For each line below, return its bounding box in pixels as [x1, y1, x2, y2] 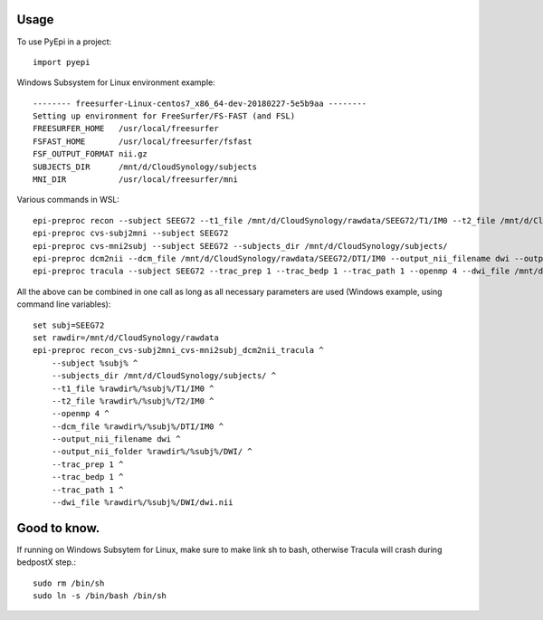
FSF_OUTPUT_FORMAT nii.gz [33, 149, 148, 159]
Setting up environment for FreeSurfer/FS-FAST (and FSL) [33, 111, 296, 121]
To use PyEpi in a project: [16, 36, 112, 47]
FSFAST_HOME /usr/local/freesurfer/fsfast [33, 136, 252, 147]
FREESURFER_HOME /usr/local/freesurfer [33, 123, 219, 134]
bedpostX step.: [16, 557, 77, 568]
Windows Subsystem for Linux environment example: [16, 77, 216, 88]
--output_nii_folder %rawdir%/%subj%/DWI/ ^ [51, 446, 252, 457]
